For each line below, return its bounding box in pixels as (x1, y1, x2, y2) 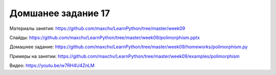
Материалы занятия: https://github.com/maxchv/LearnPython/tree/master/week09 (9, 25, 186, 31)
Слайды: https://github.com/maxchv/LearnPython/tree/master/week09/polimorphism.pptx (9, 34, 200, 41)
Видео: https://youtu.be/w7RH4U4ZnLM (9, 62, 95, 68)
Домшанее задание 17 (9, 8, 110, 19)
